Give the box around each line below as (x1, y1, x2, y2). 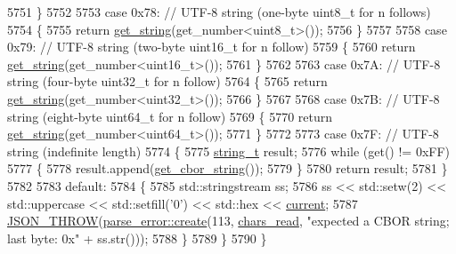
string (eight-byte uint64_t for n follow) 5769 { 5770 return (7, 107, 333, 125)
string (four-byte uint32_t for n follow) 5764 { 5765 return (7, 72, 328, 91)
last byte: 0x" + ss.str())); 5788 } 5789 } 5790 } (7, 228, 267, 247)
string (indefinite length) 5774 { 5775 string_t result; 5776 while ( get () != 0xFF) (7, 141, 451, 160)
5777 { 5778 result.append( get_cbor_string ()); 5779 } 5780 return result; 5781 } (7, 159, 448, 178)
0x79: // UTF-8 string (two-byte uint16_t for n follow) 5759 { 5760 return (7, 37, 416, 56)
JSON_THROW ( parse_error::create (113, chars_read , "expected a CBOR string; (7, 211, 450, 230)
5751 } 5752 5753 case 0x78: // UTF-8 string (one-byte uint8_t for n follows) (7, 3, 431, 20)
